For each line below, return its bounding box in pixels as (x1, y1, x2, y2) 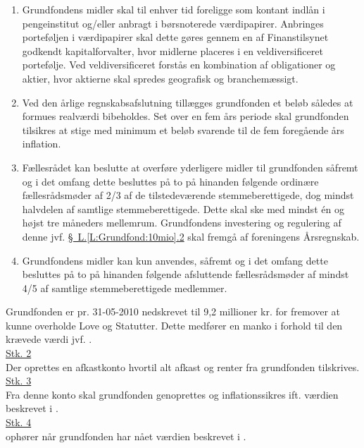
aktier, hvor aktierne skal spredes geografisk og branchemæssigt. (22, 71, 299, 85)
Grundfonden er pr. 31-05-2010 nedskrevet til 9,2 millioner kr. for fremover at (6, 304, 341, 319)
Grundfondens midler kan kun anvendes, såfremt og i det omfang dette (22, 253, 328, 267)
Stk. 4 (6, 415, 32, 430)
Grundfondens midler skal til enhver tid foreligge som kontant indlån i (22, 2, 325, 16)
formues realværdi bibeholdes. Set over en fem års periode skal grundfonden (22, 109, 349, 123)
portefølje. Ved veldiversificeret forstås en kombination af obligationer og (22, 57, 336, 72)
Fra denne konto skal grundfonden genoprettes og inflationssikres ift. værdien (6, 387, 339, 401)
